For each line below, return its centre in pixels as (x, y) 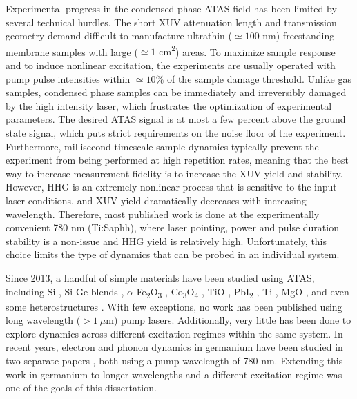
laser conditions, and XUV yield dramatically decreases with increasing (156, 200)
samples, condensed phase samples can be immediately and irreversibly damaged (176, 92)
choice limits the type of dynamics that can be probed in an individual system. (173, 254)
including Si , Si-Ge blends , (65, 291)
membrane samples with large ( (72, 51)
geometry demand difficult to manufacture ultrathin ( (119, 36)
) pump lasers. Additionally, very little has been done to (232, 320)
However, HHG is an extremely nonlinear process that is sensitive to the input (171, 187)
